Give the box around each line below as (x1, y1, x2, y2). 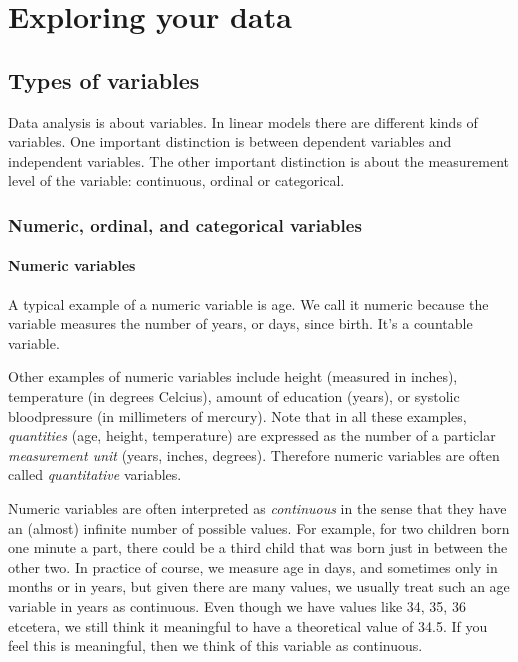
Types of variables (8, 64, 200, 95)
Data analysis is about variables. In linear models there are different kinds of (8, 111, 478, 132)
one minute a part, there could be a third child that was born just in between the (8, 537, 508, 558)
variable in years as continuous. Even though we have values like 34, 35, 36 (8, 595, 466, 616)
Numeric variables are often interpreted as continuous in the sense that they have (8, 497, 507, 518)
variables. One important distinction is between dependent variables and (8, 131, 452, 152)
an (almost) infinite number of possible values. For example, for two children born (8, 517, 510, 538)
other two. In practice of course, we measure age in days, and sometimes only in (8, 556, 498, 577)
